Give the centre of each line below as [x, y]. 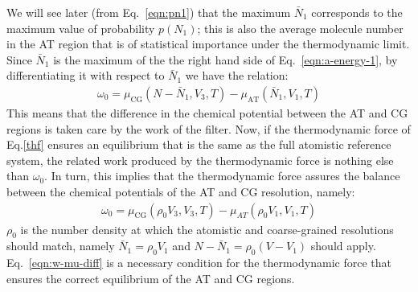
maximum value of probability [81, 28]
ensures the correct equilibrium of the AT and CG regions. [151, 278]
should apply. [343, 246]
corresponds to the [357, 12]
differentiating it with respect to [86, 75]
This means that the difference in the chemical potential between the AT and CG [207, 113]
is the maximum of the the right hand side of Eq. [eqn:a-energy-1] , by [225, 59]
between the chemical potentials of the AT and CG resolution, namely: [181, 191]
